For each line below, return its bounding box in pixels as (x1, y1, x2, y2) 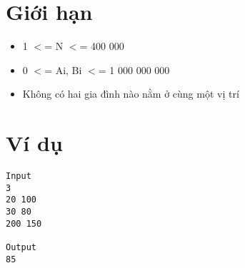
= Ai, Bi (44, 62, 82, 77)
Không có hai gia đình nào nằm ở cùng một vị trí (22, 86, 239, 101)
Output (6, 242, 36, 252)
